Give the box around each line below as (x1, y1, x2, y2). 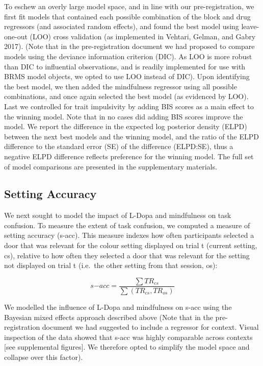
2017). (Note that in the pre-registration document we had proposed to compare (4, 41, 255, 52)
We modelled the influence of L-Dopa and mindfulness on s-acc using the (4, 301, 232, 312)
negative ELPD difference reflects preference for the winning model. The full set (4, 151, 254, 161)
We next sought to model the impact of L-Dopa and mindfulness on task (4, 210, 231, 221)
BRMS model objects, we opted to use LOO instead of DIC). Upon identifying (4, 71, 250, 82)
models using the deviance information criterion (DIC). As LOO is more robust (4, 51, 252, 61)
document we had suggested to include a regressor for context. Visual (42, 322, 259, 332)
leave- (241, 21, 259, 32)
